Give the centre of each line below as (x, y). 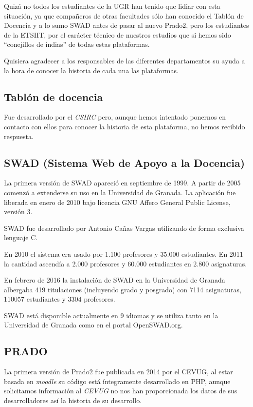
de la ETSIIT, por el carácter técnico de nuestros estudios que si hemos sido (117, 34)
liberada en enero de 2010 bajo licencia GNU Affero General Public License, (117, 202)
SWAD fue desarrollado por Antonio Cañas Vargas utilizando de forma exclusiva (124, 228)
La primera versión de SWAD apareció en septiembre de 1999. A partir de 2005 (122, 183)
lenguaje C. (21, 237)
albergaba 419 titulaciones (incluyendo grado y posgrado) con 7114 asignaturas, (123, 289)
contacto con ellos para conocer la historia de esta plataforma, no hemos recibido (125, 126)
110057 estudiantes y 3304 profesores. (60, 299)
